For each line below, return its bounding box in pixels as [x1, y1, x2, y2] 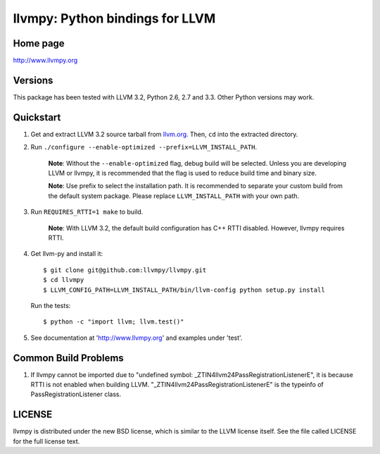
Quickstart [13, 111, 61, 123]
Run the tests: [30, 301, 71, 309]
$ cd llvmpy [43, 276, 84, 284]
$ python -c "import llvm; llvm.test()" [43, 318, 184, 326]
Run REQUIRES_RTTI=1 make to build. [30, 208, 144, 216]
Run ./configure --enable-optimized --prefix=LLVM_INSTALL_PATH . [30, 143, 258, 152]
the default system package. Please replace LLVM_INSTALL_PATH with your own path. [48, 191, 299, 200]
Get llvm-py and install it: [30, 250, 103, 258]
